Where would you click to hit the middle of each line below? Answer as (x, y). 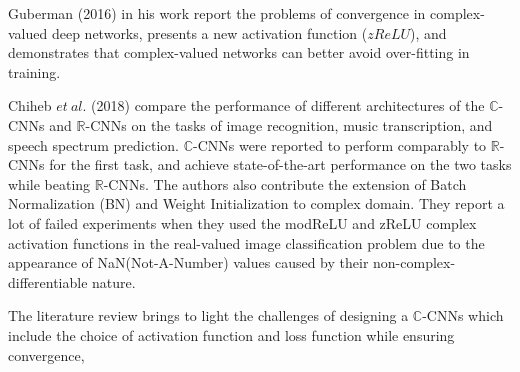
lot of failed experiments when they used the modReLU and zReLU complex (242, 222)
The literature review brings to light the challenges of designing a (208, 315)
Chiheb (30, 105)
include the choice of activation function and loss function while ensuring (231, 334)
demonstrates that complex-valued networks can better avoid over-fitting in (239, 52)
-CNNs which (463, 315)
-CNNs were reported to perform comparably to (339, 144)
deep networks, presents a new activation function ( (209, 32)
